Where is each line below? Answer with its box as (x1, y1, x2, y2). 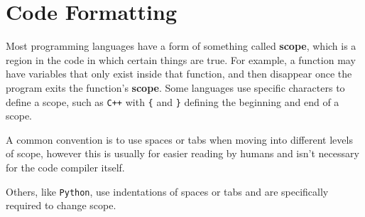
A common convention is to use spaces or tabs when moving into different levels (6, 132, 353, 147)
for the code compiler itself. (6, 159, 125, 174)
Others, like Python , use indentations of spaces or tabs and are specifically (6, 184, 329, 199)
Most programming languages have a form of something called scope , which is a (6, 38, 356, 53)
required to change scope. (6, 198, 116, 213)
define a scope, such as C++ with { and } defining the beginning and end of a (6, 94, 339, 109)
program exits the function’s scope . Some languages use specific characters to (6, 80, 345, 95)
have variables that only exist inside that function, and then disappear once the (6, 66, 352, 81)
